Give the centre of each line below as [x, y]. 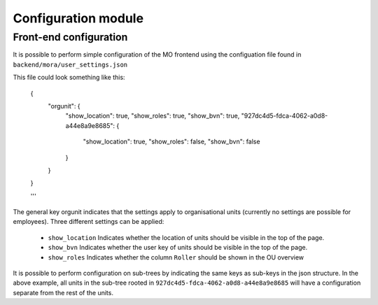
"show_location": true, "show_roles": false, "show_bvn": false [171, 142]
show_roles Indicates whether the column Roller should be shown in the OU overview [176, 257]
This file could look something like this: [69, 78]
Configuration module [78, 18]
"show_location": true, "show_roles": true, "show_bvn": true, [153, 116]
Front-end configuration [70, 37]
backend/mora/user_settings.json [70, 64]
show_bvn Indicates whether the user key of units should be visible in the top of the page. [178, 248]
